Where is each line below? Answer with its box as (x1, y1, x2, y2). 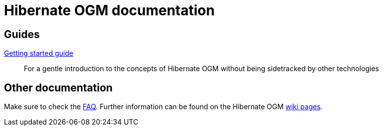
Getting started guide (4, 49, 74, 58)
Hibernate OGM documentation (4, 2, 215, 19)
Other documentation (4, 81, 113, 94)
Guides (4, 28, 40, 41)
